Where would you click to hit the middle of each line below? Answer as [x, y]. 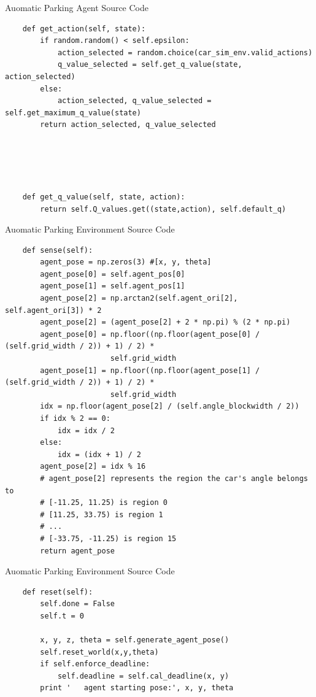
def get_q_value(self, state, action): [104, 197]
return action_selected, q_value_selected [128, 125]
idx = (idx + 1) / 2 [99, 454]
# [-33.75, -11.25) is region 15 [108, 538]
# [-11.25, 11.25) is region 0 [104, 503]
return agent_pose [77, 551]
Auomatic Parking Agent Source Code [77, 7]
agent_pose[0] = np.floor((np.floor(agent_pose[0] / [150, 334]
